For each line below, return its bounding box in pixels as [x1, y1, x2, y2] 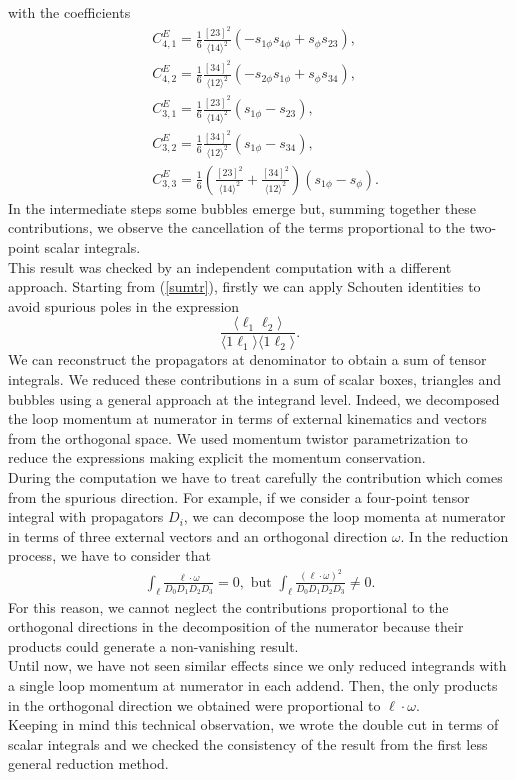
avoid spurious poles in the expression [8, 295, 240, 316]
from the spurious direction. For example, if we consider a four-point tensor [8, 486, 470, 507]
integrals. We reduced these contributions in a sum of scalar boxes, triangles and [8, 368, 502, 389]
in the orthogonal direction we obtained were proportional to [8, 694, 381, 715]
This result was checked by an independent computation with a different [8, 256, 452, 277]
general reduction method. [8, 753, 169, 774]
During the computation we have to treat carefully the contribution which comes [8, 466, 503, 487]
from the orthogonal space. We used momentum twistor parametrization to [8, 427, 468, 448]
